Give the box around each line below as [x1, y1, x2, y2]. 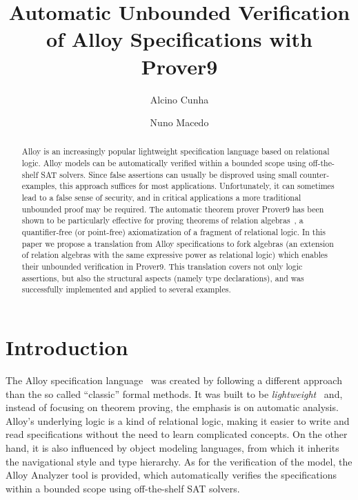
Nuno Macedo [150, 115, 209, 130]
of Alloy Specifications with [46, 25, 312, 53]
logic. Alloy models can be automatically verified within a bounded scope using [21, 157, 306, 169]
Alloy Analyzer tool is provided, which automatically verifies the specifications [6, 468, 337, 482]
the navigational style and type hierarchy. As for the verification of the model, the [6, 454, 352, 468]
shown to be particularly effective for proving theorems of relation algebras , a [21, 214, 304, 226]
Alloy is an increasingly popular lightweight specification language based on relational [21, 146, 330, 157]
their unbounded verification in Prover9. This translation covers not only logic [21, 261, 303, 272]
